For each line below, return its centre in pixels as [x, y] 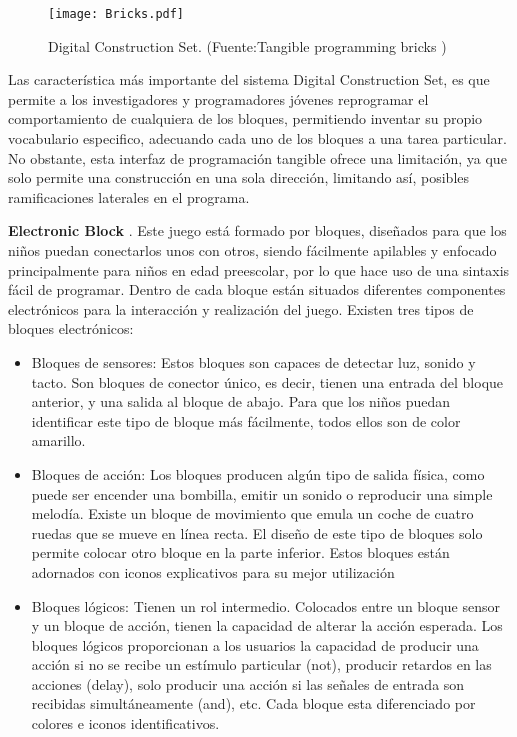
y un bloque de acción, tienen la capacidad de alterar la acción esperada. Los [267, 625]
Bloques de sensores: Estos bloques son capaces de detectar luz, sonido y [253, 361]
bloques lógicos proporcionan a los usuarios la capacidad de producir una [255, 644]
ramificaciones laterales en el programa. [129, 196]
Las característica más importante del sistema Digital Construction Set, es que [249, 79]
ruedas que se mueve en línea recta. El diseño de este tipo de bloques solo [257, 532]
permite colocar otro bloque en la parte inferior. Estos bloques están [240, 552]
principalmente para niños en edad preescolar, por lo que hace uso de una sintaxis [259, 269]
